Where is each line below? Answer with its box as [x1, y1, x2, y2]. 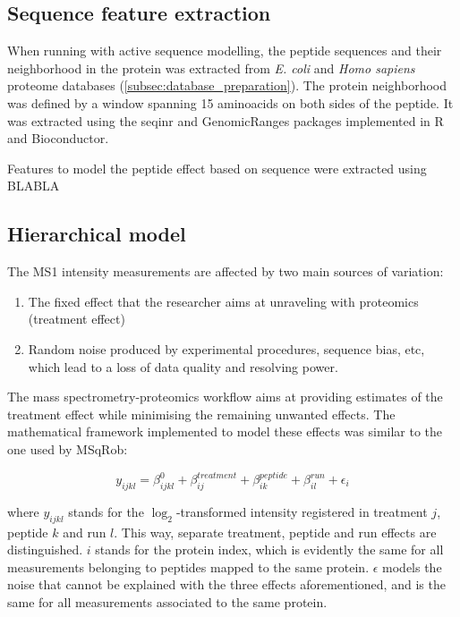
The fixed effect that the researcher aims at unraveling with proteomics [28, 292, 419, 310]
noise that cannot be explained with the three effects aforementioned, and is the [7, 575, 446, 594]
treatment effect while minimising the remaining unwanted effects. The [7, 404, 396, 423]
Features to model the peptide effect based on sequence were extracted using [7, 158, 427, 177]
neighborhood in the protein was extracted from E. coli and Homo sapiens [7, 58, 415, 77]
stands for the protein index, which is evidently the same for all [95, 540, 444, 559]
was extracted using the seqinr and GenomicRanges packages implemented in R [7, 111, 444, 130]
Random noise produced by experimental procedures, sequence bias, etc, [28, 339, 425, 358]
